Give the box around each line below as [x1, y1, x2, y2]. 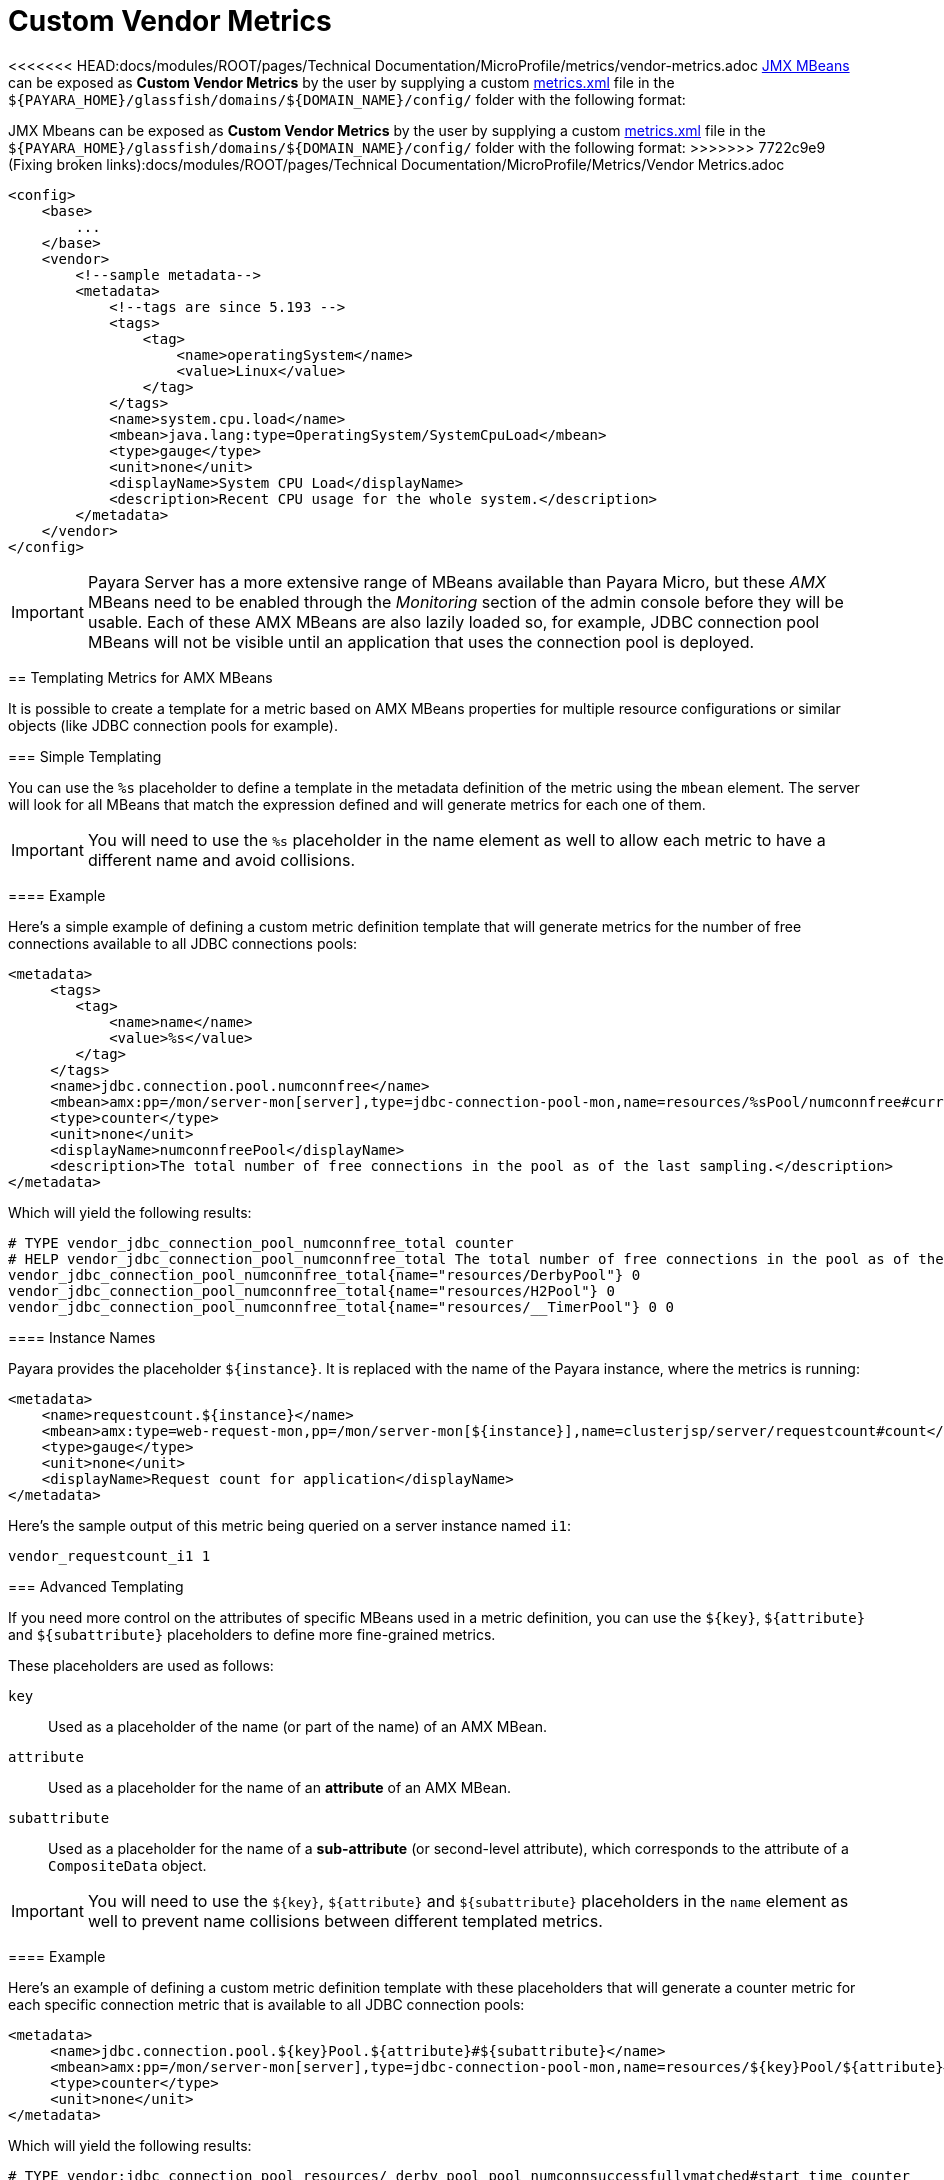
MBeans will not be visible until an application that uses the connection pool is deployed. [87, 631, 755, 652]
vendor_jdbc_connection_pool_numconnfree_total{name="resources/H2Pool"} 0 [8, 1282, 615, 1299]
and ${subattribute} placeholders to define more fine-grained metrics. [8, 1625, 496, 1643]
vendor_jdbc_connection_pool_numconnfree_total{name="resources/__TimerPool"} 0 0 [8, 1298, 674, 1315]
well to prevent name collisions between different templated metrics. [87, 1910, 603, 1931]
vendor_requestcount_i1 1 [8, 1547, 211, 1564]
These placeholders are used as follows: [8, 1656, 274, 1674]
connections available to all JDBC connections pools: [8, 934, 358, 952]
